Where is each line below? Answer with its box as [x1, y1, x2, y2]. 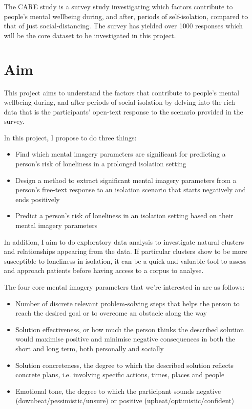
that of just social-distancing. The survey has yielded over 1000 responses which [4, 21, 243, 31]
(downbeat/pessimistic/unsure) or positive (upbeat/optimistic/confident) [15, 395, 234, 406]
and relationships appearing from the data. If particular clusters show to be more [4, 246, 247, 256]
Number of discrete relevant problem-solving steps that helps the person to [15, 298, 240, 308]
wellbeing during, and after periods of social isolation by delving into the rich [4, 97, 235, 107]
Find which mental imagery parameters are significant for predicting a [15, 149, 226, 159]
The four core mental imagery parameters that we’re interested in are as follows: [4, 282, 245, 292]
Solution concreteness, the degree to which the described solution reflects [15, 360, 233, 370]
